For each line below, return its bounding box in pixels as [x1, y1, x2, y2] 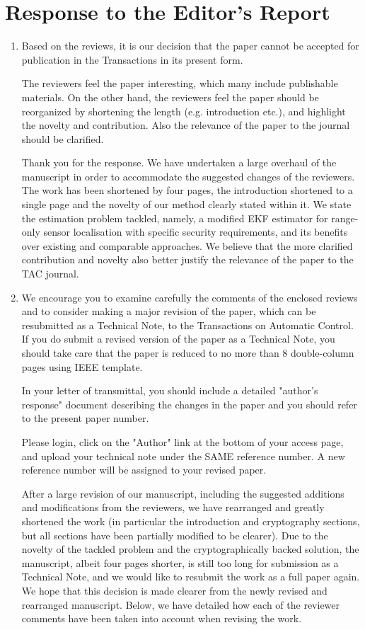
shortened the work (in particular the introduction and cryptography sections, [21, 513, 360, 528]
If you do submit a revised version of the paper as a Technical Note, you [21, 331, 335, 346]
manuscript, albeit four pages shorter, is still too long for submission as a [21, 555, 339, 570]
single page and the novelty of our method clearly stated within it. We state [21, 197, 352, 212]
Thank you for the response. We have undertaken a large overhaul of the [21, 155, 337, 170]
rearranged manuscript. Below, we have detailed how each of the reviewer [21, 597, 340, 612]
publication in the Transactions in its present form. [21, 52, 243, 67]
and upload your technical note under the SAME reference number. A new [21, 448, 345, 463]
